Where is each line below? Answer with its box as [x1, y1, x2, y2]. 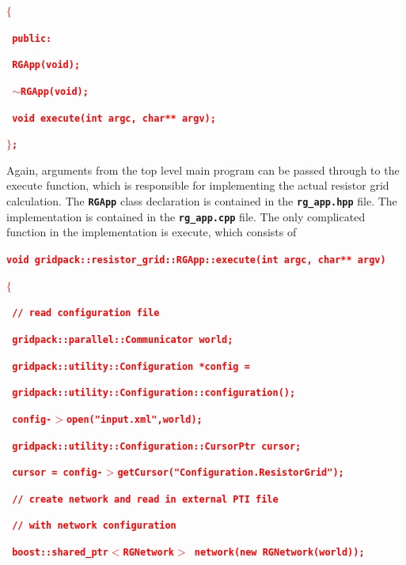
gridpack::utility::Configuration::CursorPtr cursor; [12, 440, 302, 452]
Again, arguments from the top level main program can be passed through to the [6, 161, 400, 178]
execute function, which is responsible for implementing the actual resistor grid [6, 177, 389, 194]
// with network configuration [12, 520, 176, 532]
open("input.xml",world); [66, 413, 203, 425]
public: [12, 32, 52, 44]
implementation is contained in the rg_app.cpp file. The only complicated [6, 208, 366, 224]
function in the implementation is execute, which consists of [6, 224, 297, 240]
